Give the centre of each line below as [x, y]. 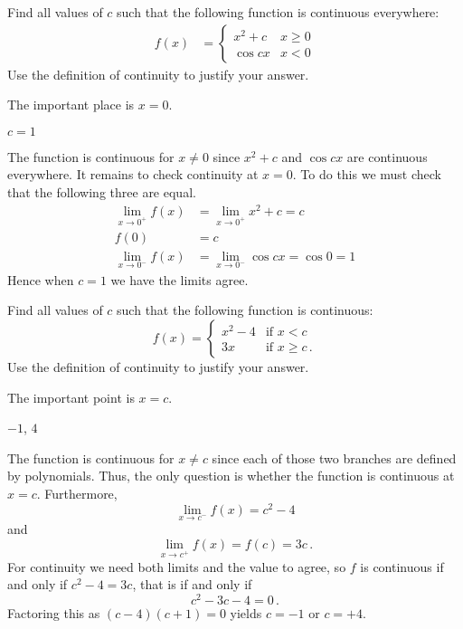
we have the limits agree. [180, 279]
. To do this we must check [367, 174]
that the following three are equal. [102, 192]
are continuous [387, 156]
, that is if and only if [192, 584]
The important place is [71, 105]
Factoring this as [54, 612]
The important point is [71, 397]
